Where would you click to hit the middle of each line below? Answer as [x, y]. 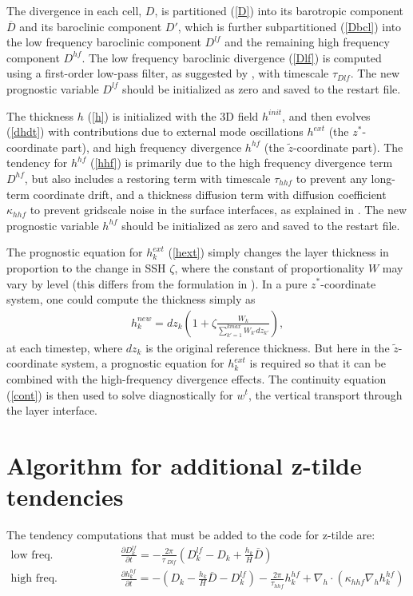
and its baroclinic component [91, 26]
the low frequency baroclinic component [104, 42]
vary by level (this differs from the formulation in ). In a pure [157, 283]
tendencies [65, 497]
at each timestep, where [65, 347]
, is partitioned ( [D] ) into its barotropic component [279, 10]
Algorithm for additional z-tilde [184, 465]
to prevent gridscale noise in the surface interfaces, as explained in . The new [218, 210]
